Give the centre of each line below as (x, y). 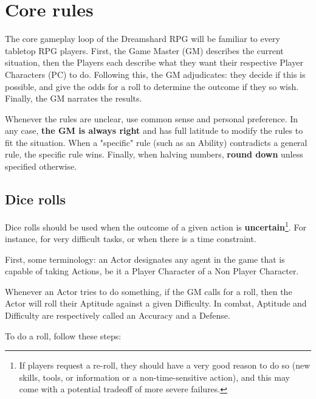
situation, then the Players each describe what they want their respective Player (154, 62)
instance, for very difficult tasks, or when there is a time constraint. (131, 239)
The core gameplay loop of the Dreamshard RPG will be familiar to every (143, 39)
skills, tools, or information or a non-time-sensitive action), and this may (154, 377)
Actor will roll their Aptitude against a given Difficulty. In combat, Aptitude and (156, 303)
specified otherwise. (41, 166)
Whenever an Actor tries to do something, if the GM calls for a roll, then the (149, 291)
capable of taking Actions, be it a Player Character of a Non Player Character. (152, 271)
